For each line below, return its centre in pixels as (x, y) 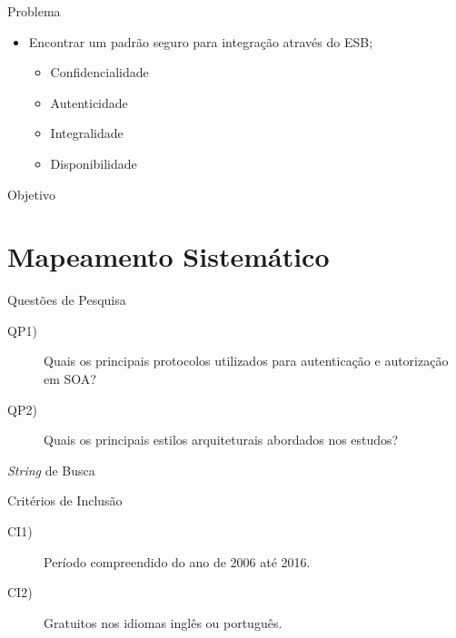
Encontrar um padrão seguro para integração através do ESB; (201, 41)
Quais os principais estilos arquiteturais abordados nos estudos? (221, 440)
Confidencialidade (99, 72)
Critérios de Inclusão (65, 501)
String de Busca (51, 470)
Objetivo (31, 194)
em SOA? (70, 379)
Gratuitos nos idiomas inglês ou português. (163, 622)
